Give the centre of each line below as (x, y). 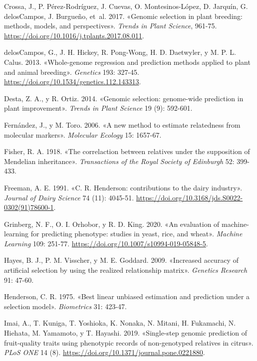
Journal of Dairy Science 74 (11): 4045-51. (69, 197)
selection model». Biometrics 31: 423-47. (65, 306)
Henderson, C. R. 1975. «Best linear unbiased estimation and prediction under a (127, 296)
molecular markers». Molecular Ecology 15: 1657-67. (83, 134)
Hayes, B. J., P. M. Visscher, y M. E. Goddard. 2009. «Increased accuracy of (121, 260)
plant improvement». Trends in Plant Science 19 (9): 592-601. (98, 108)
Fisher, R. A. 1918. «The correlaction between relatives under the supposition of (127, 151)
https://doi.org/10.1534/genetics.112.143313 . (73, 82)
